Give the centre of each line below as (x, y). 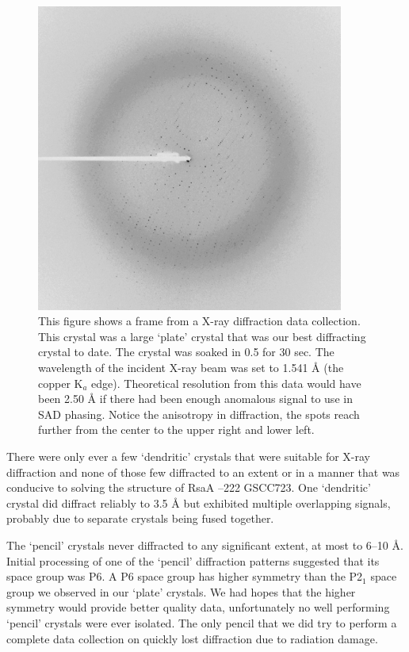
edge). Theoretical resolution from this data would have (226, 383)
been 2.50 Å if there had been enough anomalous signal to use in (195, 399)
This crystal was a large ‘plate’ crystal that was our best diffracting (202, 336)
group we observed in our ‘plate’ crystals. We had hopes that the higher (181, 591)
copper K (61, 383)
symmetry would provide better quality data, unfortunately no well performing (198, 607)
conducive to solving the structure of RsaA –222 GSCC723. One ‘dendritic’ (189, 487)
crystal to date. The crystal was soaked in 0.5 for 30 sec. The (186, 352)
